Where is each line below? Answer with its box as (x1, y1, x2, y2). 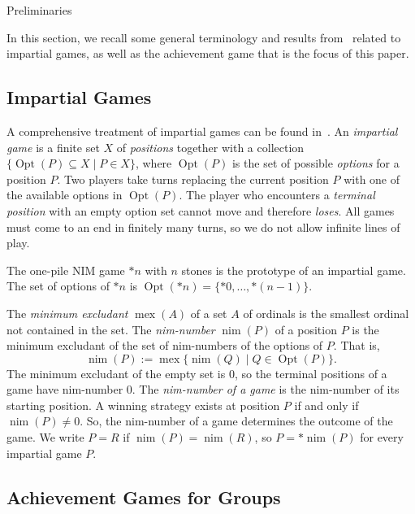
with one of (344, 170, 400, 187)
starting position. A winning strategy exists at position (6, 396, 280, 413)
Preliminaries (6, 2, 72, 18)
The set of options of (6, 277, 110, 294)
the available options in (6, 186, 123, 203)
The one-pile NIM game (6, 261, 125, 278)
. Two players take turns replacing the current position (57, 170, 329, 187)
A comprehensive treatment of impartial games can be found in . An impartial (6, 122, 398, 139)
